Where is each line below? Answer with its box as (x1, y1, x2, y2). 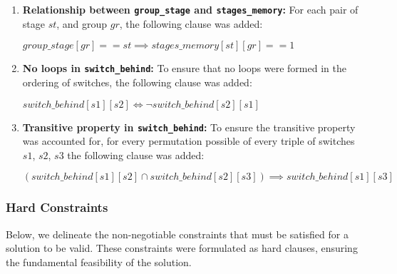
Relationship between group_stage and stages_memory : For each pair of (22, 2, 359, 16)
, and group (56, 16, 108, 31)
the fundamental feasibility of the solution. (6, 254, 192, 269)
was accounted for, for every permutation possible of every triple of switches (22, 133, 355, 148)
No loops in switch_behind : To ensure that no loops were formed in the (22, 61, 346, 76)
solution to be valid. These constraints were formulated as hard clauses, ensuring (6, 240, 358, 255)
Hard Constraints (6, 198, 108, 216)
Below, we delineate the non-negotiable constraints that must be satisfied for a (6, 226, 349, 241)
